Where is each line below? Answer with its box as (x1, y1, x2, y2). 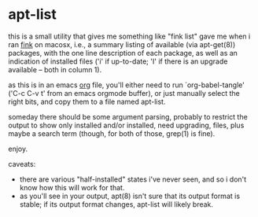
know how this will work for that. (19, 182, 125, 192)
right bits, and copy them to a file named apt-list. (8, 97, 166, 106)
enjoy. (8, 144, 28, 153)
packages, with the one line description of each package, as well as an (8, 48, 238, 57)
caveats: (8, 159, 36, 168)
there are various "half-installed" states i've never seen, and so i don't (19, 175, 247, 184)
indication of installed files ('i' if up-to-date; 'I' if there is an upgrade (8, 57, 228, 66)
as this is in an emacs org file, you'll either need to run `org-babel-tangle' (8, 80, 245, 90)
